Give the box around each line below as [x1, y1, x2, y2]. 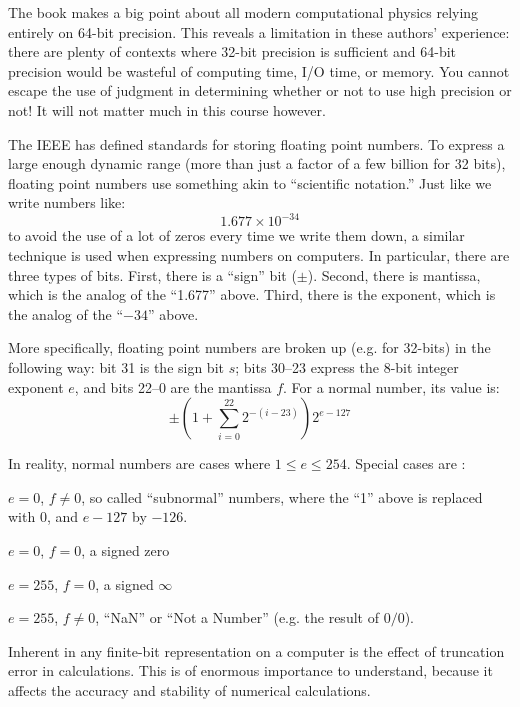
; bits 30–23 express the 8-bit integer [235, 357, 459, 377]
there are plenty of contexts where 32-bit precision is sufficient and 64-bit [8, 41, 457, 62]
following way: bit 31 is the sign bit [8, 357, 224, 377]
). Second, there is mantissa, [307, 264, 481, 285]
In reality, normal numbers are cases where [8, 453, 271, 474]
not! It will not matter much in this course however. [8, 99, 326, 120]
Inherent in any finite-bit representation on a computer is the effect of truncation [8, 640, 505, 661]
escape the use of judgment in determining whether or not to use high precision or [8, 80, 512, 101]
